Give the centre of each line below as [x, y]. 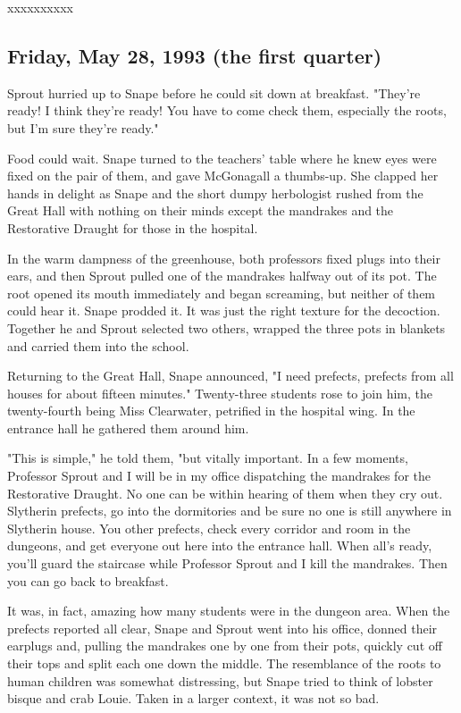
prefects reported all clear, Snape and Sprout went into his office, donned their [222, 628]
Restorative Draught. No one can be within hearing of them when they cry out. [225, 493]
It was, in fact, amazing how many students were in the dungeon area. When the [229, 611]
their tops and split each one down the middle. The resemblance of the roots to [224, 663]
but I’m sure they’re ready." [83, 127]
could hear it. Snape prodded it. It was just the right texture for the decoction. [224, 310]
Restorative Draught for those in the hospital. [133, 227]
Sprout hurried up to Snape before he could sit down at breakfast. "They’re [214, 92]
